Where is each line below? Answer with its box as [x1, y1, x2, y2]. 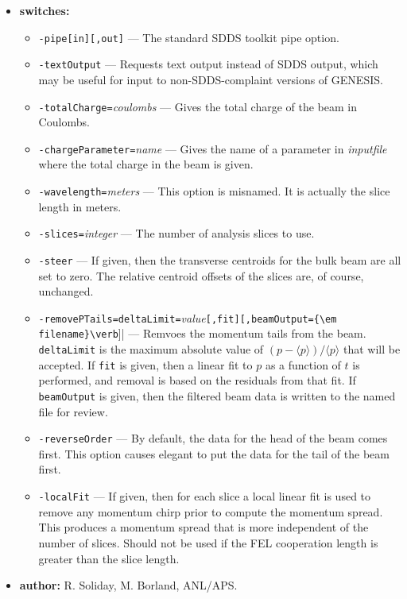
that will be [343, 341, 401, 357]
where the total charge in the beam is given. [38, 156, 254, 172]
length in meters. [38, 198, 122, 214]
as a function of [265, 356, 341, 373]
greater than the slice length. [38, 550, 180, 566]
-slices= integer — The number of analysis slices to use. [38, 225, 315, 242]
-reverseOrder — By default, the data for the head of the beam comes [38, 430, 388, 446]
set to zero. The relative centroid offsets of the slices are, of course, [38, 267, 364, 284]
